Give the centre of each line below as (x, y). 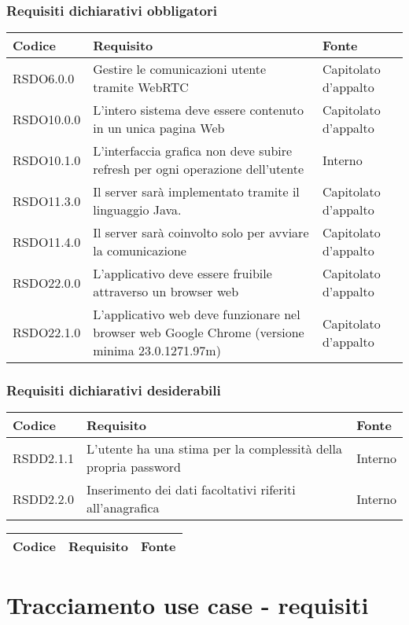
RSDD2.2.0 (44, 498)
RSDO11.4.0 (47, 241)
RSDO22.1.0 (47, 333)
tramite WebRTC (141, 87)
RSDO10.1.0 (47, 160)
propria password (134, 467)
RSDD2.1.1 (44, 458)
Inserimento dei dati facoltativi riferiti (191, 490)
